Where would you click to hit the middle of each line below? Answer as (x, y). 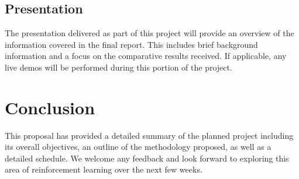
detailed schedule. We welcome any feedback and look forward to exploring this (147, 158)
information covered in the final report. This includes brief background (131, 44)
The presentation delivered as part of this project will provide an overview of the (149, 33)
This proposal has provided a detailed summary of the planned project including (149, 135)
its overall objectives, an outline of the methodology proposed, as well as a (138, 147)
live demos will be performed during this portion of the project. (118, 67)
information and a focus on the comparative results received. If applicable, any (146, 56)
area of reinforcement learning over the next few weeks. (104, 169)
